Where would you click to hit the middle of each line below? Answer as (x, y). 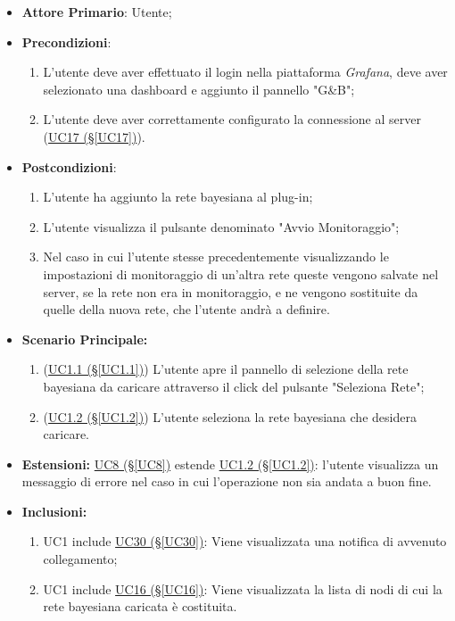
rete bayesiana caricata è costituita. (140, 606)
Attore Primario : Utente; (97, 12)
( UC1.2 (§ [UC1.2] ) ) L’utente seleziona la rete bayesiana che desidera (230, 416)
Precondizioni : (66, 41)
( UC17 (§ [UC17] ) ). (94, 136)
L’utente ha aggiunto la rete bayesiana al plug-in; (178, 197)
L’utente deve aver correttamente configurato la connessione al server (232, 119)
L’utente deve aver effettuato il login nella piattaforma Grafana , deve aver (245, 72)
